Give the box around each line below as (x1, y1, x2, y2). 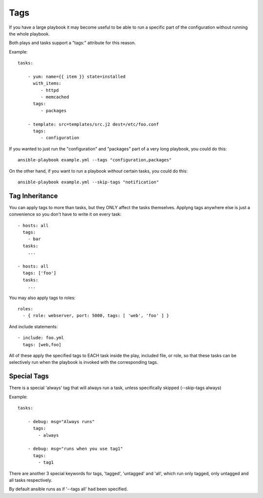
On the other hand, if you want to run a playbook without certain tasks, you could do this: (9, 168, 188, 174)
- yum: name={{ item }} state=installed (27, 73, 126, 79)
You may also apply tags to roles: (9, 295, 75, 301)
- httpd (40, 88, 59, 93)
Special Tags (9, 372, 49, 380)
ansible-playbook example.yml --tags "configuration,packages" (18, 157, 172, 163)
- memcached (40, 94, 69, 100)
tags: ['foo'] (22, 270, 56, 276)
